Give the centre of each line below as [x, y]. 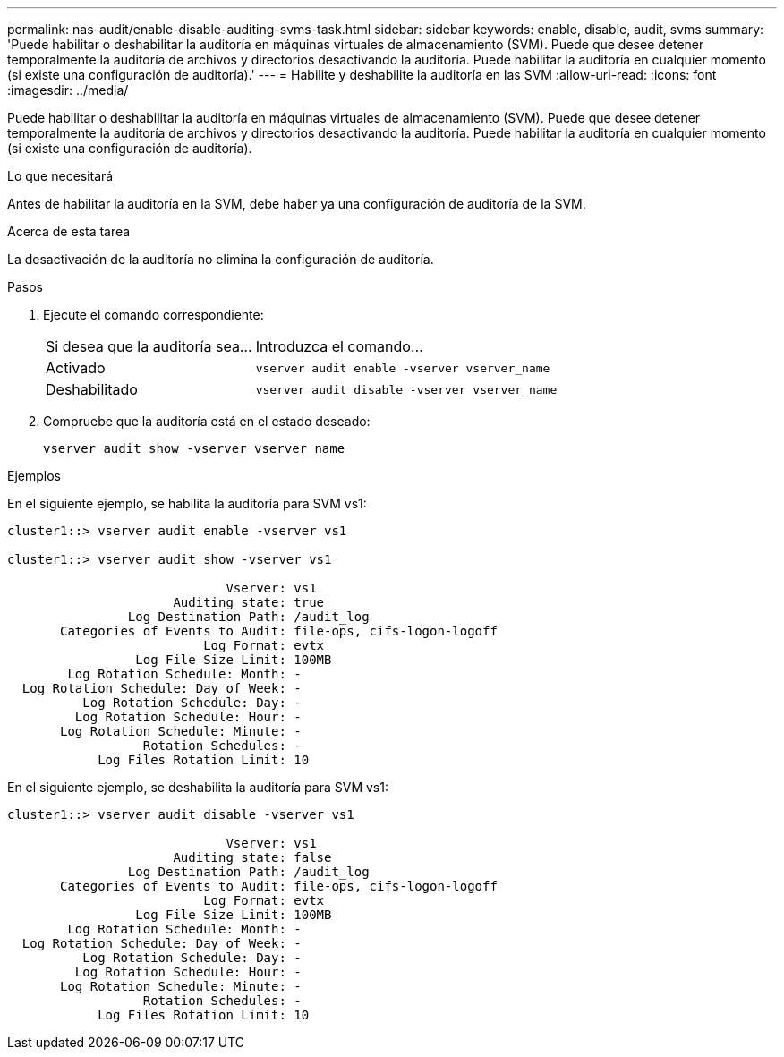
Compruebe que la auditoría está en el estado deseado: [207, 421]
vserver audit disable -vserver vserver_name [406, 389]
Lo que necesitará [60, 176]
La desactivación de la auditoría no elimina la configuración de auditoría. [221, 259]
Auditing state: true [249, 602]
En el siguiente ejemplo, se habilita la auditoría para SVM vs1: [187, 503]
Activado [76, 368]
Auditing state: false [252, 857]
